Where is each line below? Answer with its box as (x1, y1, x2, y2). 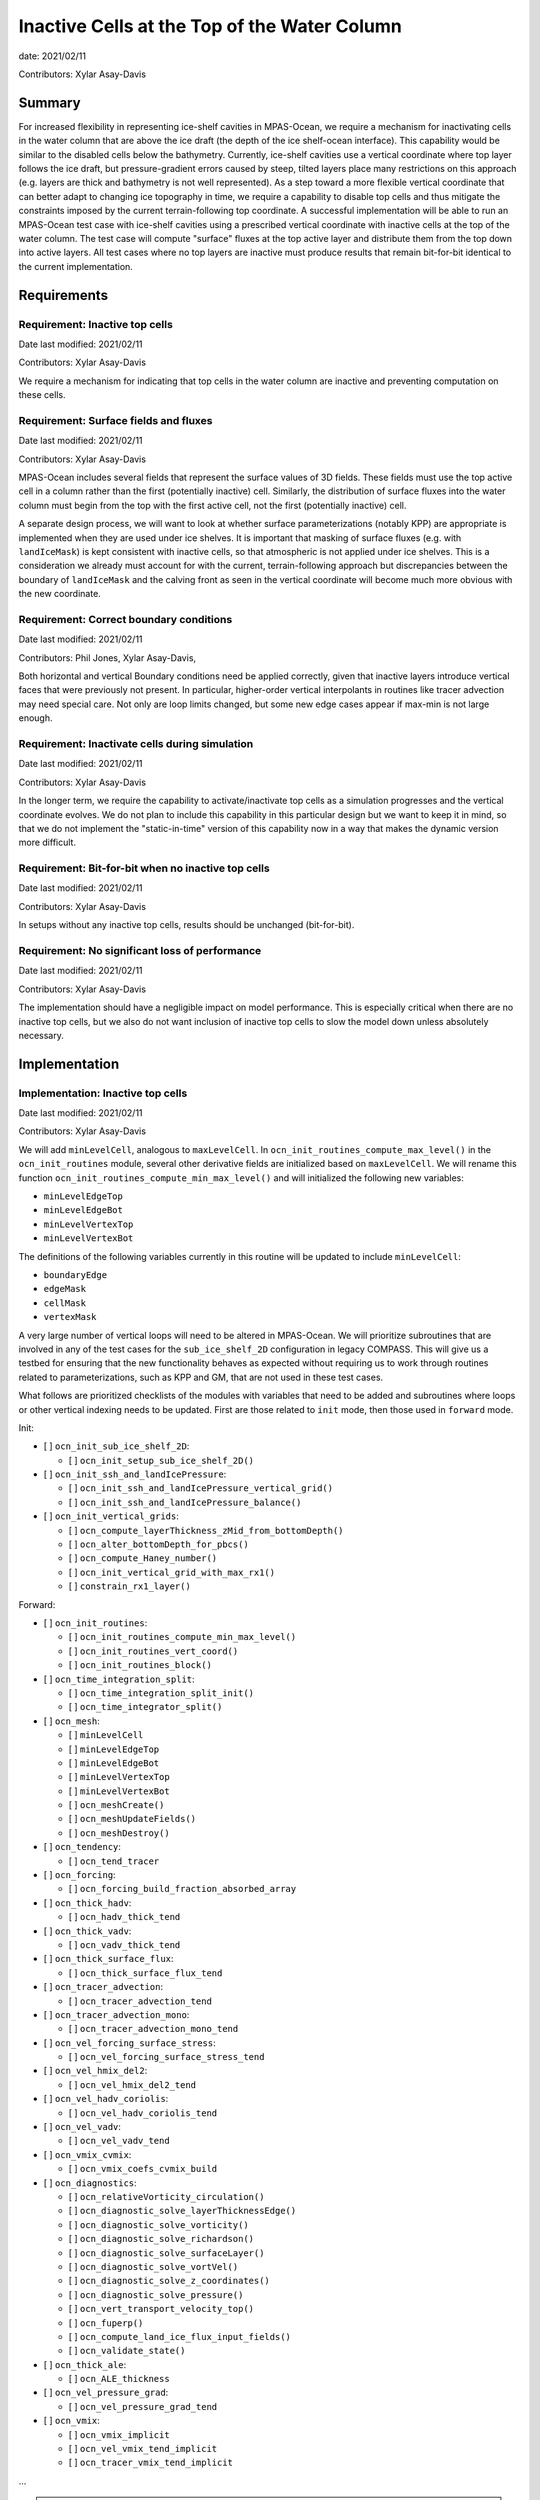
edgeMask (43, 1283, 87, 1295)
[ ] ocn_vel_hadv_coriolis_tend (68, 2106, 218, 2119)
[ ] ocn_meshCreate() (68, 1799, 165, 1811)
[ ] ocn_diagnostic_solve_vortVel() (68, 2260, 239, 2272)
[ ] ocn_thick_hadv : (43, 1896, 132, 1909)
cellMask (43, 1297, 87, 1309)
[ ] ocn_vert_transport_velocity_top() (68, 2303, 255, 2315)
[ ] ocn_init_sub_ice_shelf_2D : (43, 1440, 190, 1452)
